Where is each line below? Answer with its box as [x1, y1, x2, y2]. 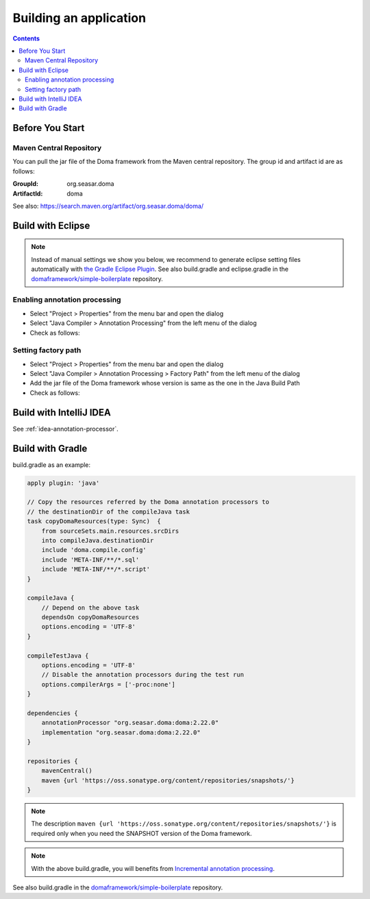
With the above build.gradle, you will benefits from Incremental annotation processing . [31, 864, 275, 872]
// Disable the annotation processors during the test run [41, 671, 245, 679]
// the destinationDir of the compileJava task [27, 507, 190, 516]
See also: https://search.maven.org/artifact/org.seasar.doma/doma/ [12, 202, 204, 210]
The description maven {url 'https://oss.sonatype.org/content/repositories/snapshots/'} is [31, 819, 337, 828]
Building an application [12, 10, 147, 25]
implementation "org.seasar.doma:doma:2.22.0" [41, 728, 201, 736]
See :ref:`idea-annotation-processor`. [12, 424, 119, 433]
